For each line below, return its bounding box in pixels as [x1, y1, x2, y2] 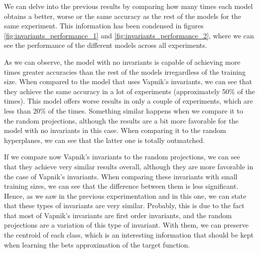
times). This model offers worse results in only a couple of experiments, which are [4, 96, 253, 106]
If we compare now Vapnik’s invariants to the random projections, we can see [4, 151, 240, 162]
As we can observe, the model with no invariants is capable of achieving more [4, 56, 241, 67]
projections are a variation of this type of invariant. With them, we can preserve [4, 220, 249, 230]
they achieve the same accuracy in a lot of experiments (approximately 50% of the [4, 86, 255, 96]
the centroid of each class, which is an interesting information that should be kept [4, 230, 254, 240]
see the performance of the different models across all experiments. [4, 40, 207, 50]
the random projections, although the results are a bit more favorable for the [4, 115, 239, 126]
